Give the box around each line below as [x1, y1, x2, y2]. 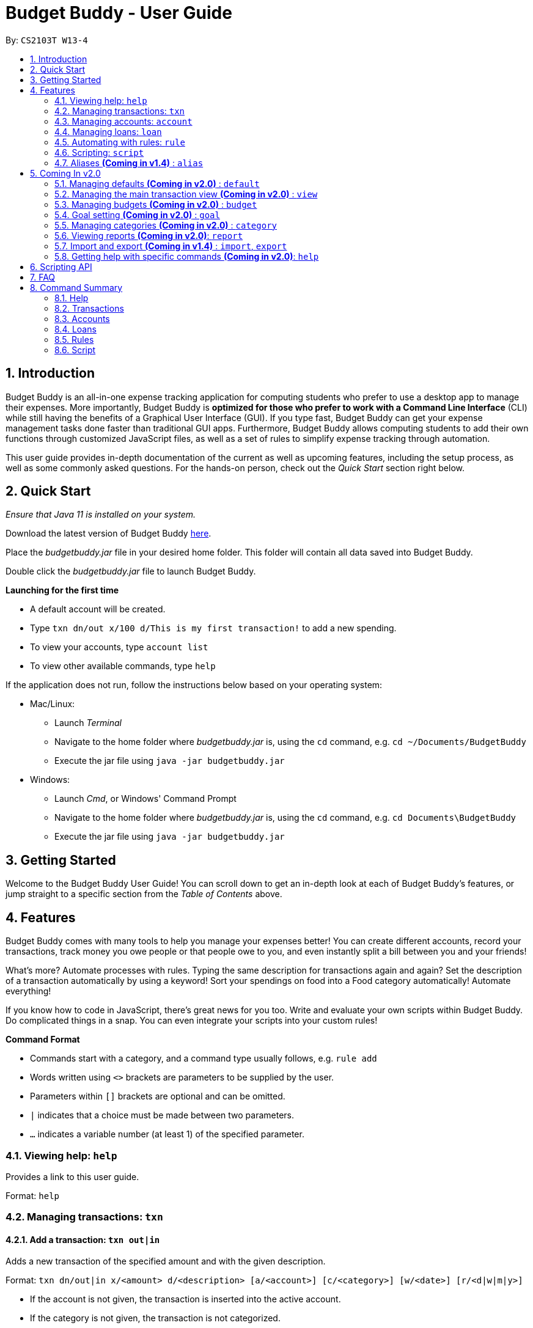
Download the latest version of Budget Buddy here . [6, 528, 211, 539]
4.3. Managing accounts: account [54, 116, 193, 127]
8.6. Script [54, 344, 96, 355]
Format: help [6, 1190, 59, 1201]
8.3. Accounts [54, 313, 110, 324]
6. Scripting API [30, 261, 92, 272]
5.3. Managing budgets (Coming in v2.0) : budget [54, 199, 257, 210]
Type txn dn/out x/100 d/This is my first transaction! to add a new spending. [30, 623, 397, 634]
